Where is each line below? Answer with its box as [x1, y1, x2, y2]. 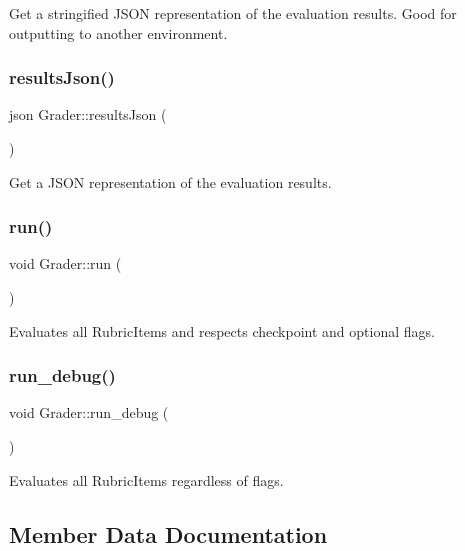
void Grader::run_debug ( [9, 402, 169, 423]
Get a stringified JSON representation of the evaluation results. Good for [9, 3, 457, 23]
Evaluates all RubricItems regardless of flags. [9, 469, 284, 490]
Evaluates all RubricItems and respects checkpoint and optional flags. [9, 320, 435, 341]
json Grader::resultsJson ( [9, 104, 167, 125]
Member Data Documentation [9, 518, 328, 549]
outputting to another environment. [9, 22, 228, 43]
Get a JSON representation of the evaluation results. [9, 171, 332, 192]
